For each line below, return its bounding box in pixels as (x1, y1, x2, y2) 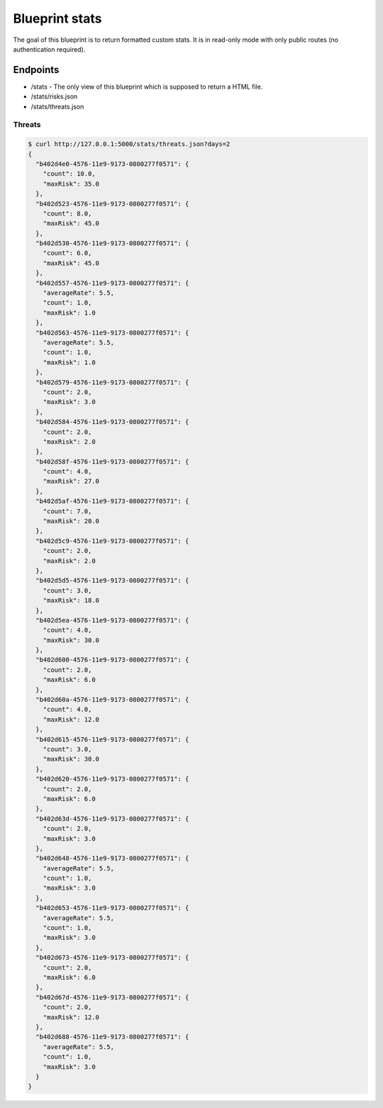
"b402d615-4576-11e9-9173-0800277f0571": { (35, 735, 189, 744)
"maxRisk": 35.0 (43, 179, 99, 188)
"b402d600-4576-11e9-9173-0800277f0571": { (35, 656, 189, 664)
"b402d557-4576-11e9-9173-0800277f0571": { (35, 279, 189, 287)
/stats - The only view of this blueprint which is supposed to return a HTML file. (30, 82, 263, 91)
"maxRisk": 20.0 (43, 517, 99, 525)
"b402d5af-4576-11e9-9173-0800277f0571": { (35, 497, 189, 505)
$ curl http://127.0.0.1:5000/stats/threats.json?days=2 (28, 140, 231, 148)
